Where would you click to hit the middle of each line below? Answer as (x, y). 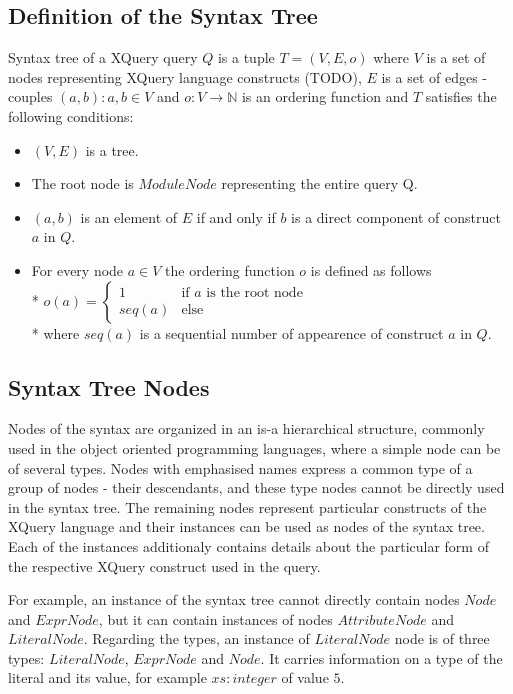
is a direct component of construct (396, 216)
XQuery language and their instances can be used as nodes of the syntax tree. (246, 526)
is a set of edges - (434, 76)
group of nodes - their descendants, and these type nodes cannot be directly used (256, 487)
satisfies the (461, 96)
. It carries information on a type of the (381, 657)
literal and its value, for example (107, 677)
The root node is (82, 183)
